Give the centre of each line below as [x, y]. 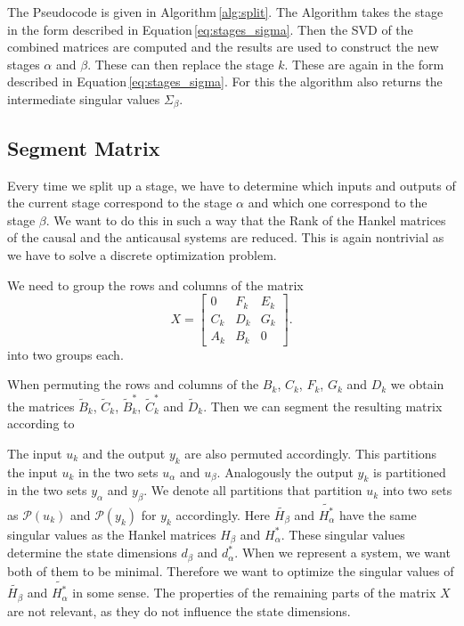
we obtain [417, 384]
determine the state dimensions [92, 553]
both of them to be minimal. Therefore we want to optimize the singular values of [231, 570]
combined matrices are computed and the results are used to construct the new [223, 47]
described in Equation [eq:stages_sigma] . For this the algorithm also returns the [225, 81]
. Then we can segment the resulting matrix [323, 406]
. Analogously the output [285, 472]
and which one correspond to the [338, 203]
